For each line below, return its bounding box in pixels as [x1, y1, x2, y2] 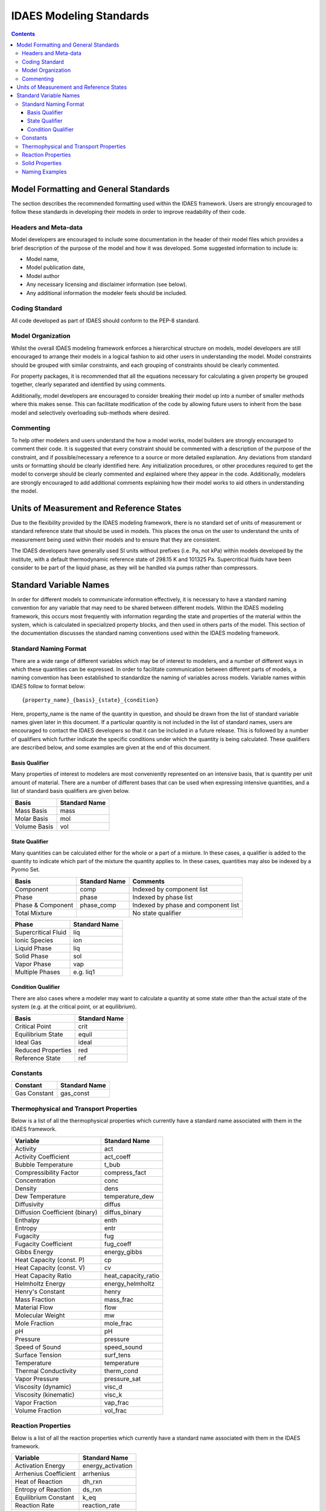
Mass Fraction [14, 1295, 56, 1304]
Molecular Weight [14, 1311, 65, 1319]
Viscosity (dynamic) [14, 1382, 72, 1391]
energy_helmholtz [104, 1279, 155, 1287]
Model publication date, [26, 264, 85, 271]
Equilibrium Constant [14, 1493, 75, 1502]
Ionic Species [14, 936, 54, 944]
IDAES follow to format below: [11, 682, 86, 690]
